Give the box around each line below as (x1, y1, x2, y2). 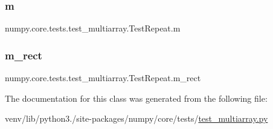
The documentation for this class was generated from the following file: (5, 91, 268, 104)
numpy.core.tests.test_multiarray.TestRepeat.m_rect (5, 71, 201, 84)
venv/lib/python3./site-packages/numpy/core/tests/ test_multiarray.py (5, 112, 268, 125)
